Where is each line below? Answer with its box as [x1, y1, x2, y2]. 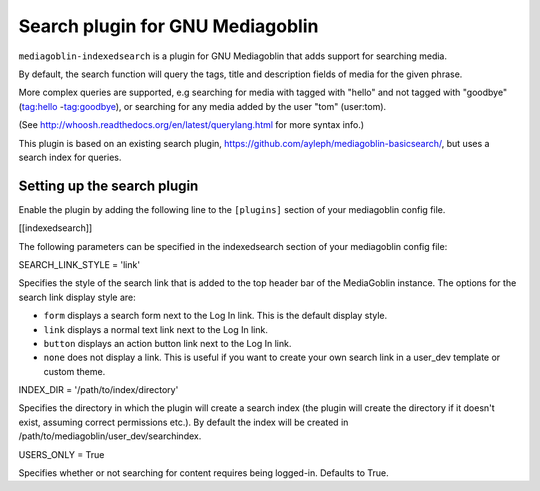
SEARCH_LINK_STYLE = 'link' [18, 258, 140, 270]
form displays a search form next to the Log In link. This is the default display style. [43, 310, 388, 322]
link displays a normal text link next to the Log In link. [43, 323, 269, 335]
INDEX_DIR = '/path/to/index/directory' [18, 384, 179, 396]
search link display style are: [18, 291, 137, 303]
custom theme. [43, 365, 106, 377]
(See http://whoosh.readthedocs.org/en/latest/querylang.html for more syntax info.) [18, 119, 365, 131]
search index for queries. [18, 151, 122, 163]
